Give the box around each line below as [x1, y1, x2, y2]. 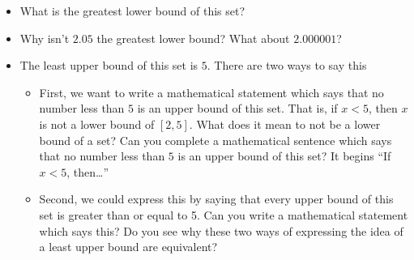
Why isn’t [19, 29, 70, 46]
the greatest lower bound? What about [96, 29, 290, 46]
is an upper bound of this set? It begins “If [177, 147, 391, 164]
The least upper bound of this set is [19, 57, 198, 74]
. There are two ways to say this [207, 57, 367, 74]
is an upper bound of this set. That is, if [137, 100, 338, 117]
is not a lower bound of [39, 115, 155, 132]
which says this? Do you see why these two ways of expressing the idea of [39, 222, 403, 239]
